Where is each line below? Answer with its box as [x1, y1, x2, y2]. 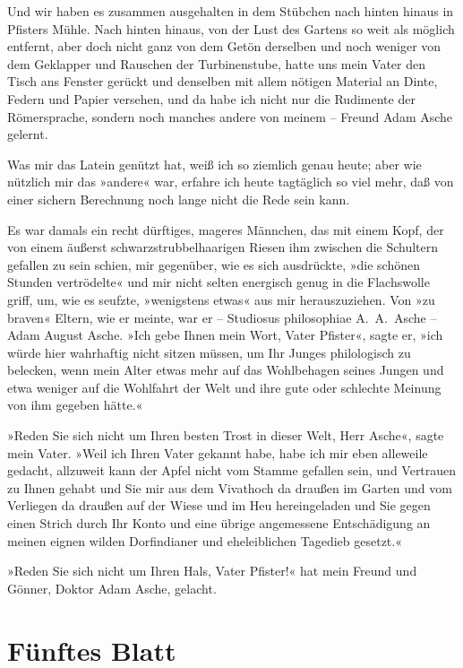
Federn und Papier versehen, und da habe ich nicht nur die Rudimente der [7, 89, 416, 108]
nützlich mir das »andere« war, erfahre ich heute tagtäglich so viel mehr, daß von [7, 172, 454, 191]
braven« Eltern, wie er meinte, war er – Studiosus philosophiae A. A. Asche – [7, 308, 437, 326]
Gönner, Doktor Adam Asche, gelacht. [7, 578, 217, 597]
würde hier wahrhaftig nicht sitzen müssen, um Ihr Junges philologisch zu [7, 343, 411, 361]
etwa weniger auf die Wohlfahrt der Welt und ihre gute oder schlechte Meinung [7, 377, 442, 396]
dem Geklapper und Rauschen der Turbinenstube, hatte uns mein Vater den [7, 54, 425, 73]
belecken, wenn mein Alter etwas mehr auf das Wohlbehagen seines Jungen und [7, 360, 444, 379]
